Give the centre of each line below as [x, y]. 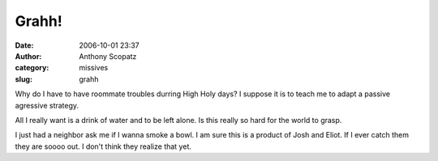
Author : [28, 56]
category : [32, 68]
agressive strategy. [47, 105]
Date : [24, 45]
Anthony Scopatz [108, 56]
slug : [24, 79]
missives [94, 68]
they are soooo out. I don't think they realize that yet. [103, 146]
